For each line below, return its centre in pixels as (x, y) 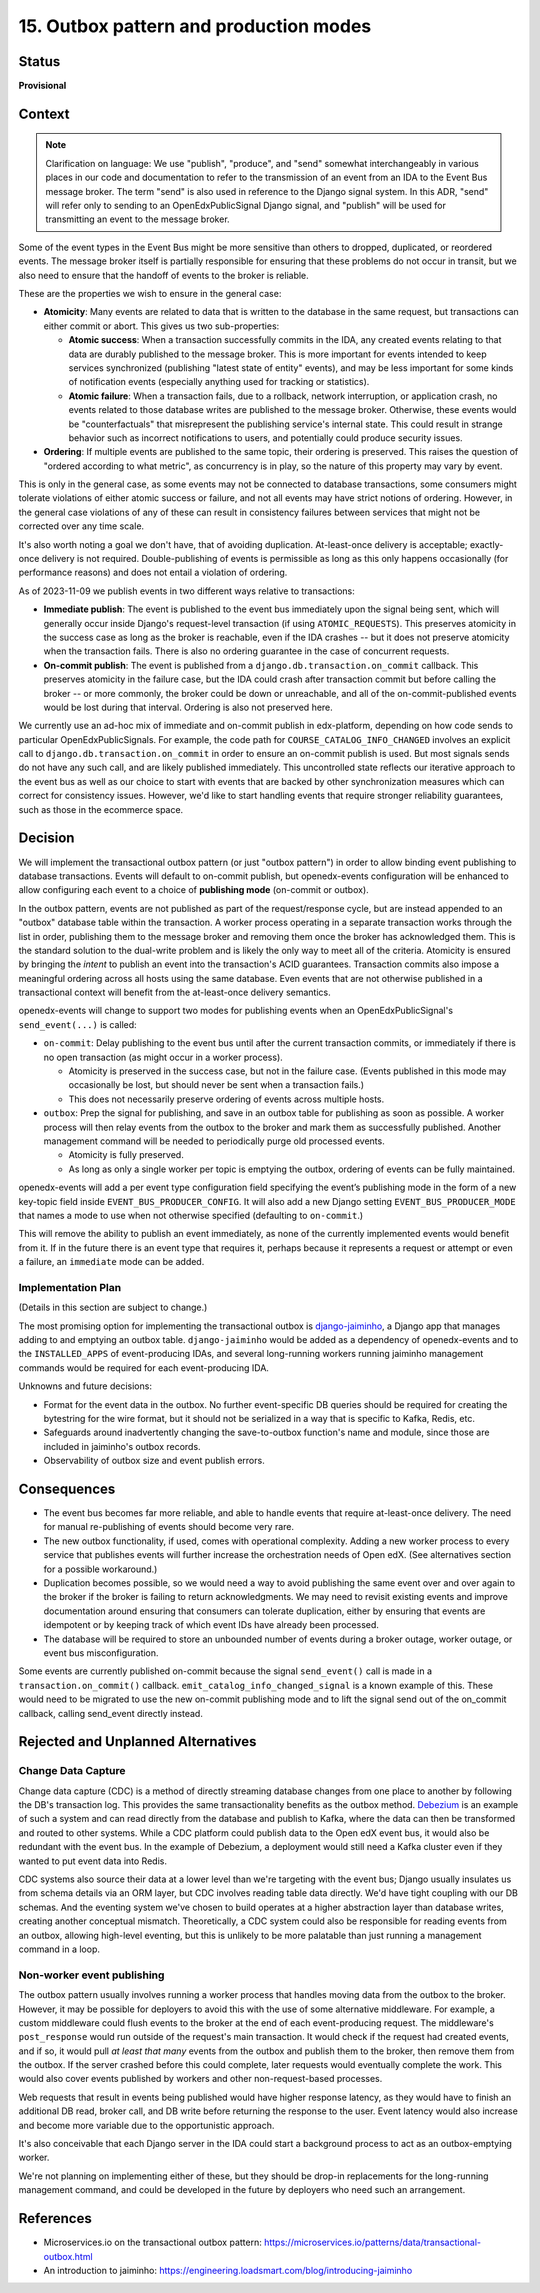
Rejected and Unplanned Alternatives (137, 1741)
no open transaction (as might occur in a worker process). (163, 1057)
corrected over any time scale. (81, 526)
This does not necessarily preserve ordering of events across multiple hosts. (226, 1099)
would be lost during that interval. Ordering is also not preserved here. (188, 707)
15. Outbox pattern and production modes (195, 26)
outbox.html (68, 2256)
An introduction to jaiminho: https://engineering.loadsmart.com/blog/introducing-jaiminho (228, 2270)
